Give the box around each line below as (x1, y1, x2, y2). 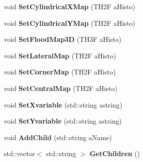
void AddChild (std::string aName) (4, 132, 112, 142)
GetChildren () (89, 148, 140, 159)
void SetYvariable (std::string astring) (4, 116, 122, 126)
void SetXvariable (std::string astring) (4, 99, 123, 109)
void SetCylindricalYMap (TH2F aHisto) (4, 18, 135, 28)
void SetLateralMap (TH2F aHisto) (4, 50, 116, 60)
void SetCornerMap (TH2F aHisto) (4, 67, 116, 77)
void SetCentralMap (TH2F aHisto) (4, 83, 118, 93)
